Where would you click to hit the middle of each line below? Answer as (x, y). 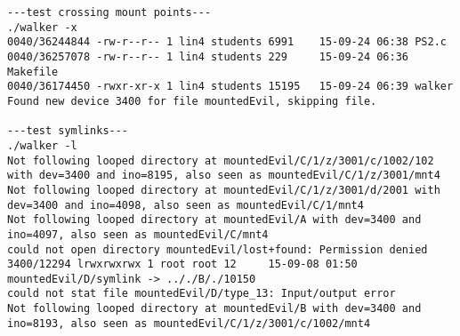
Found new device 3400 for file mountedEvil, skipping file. (192, 101)
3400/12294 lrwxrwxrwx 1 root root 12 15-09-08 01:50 (182, 264)
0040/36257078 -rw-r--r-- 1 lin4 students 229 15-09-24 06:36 (208, 56)
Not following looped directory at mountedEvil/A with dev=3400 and (214, 220)
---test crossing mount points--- (109, 12)
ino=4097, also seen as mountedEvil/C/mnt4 (138, 234)
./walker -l (42, 145)
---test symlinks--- (68, 131)
